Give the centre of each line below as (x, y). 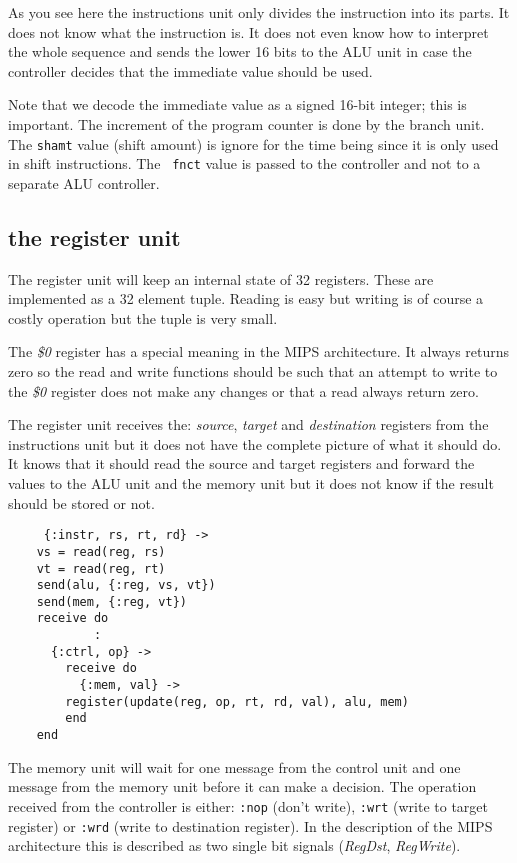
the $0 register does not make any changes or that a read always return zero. (243, 390)
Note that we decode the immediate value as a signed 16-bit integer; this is (237, 104)
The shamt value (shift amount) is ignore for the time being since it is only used (253, 143)
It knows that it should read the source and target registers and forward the (241, 463)
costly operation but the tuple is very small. (143, 317)
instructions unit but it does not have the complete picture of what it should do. (255, 443)
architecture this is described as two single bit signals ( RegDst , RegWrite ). (234, 845)
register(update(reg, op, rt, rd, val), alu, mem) (237, 701)
